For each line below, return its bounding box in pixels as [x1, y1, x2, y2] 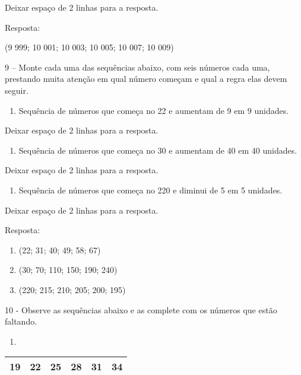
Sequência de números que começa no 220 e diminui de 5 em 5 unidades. [18, 183, 283, 196]
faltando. [5, 315, 37, 328]
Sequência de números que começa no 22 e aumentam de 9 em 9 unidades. [18, 104, 289, 116]
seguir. [5, 84, 28, 96]
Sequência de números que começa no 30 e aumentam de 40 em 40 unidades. [18, 144, 297, 156]
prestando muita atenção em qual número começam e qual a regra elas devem [5, 72, 287, 85]
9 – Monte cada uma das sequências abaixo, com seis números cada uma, [5, 61, 270, 73]
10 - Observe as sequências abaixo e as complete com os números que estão [5, 303, 277, 316]
